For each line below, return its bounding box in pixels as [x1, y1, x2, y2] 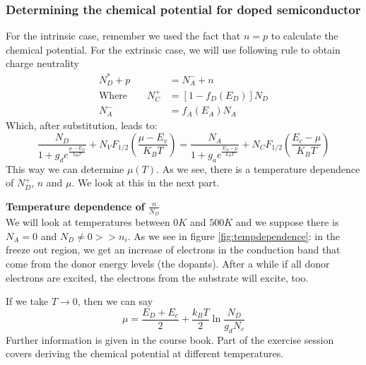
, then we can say [77, 294, 153, 309]
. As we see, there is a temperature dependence [156, 161, 360, 176]
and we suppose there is [235, 215, 339, 229]
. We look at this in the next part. [71, 175, 220, 190]
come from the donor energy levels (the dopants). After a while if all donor [6, 256, 330, 270]
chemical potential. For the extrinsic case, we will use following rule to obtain [6, 42, 341, 56]
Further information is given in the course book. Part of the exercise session [6, 332, 334, 347]
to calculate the [271, 28, 338, 43]
